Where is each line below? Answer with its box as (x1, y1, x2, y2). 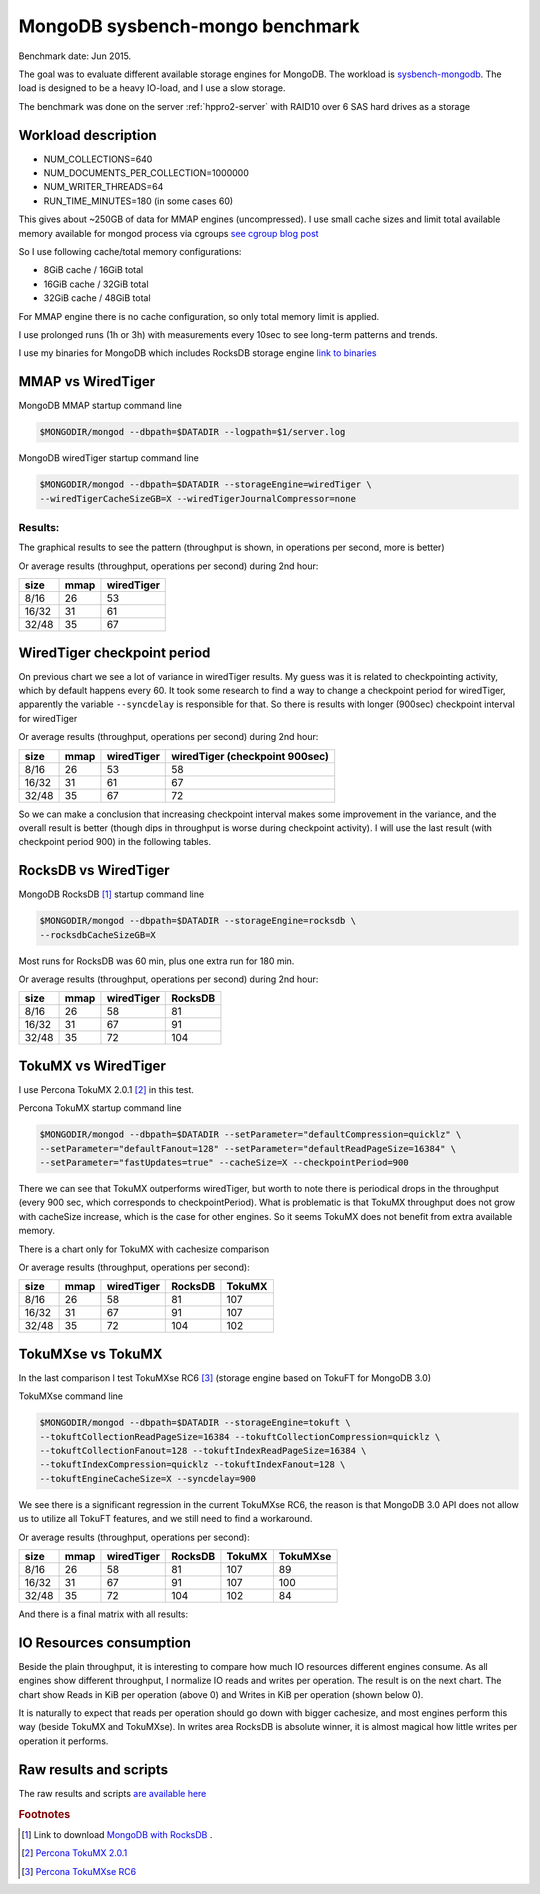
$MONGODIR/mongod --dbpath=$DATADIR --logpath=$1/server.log (39, 426, 346, 438)
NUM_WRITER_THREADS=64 (43, 181, 164, 193)
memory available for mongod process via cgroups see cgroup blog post (18, 227, 319, 239)
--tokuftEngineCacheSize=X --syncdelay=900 (39, 1473, 257, 1484)
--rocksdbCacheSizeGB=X (39, 929, 157, 940)
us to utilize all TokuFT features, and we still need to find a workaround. (18, 1513, 313, 1525)
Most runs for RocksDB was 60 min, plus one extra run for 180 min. (18, 955, 295, 967)
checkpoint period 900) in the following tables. (18, 836, 212, 848)
